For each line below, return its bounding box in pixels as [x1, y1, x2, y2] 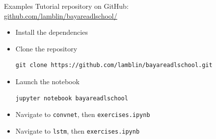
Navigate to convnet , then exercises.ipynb [15, 109, 150, 119]
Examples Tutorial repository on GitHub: [4, 1, 129, 11]
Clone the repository [15, 43, 78, 53]
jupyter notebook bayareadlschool [15, 94, 128, 102]
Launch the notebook [15, 76, 80, 86]
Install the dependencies [15, 27, 88, 37]
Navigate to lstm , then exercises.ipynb [15, 125, 140, 136]
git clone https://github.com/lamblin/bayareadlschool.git [15, 62, 213, 69]
